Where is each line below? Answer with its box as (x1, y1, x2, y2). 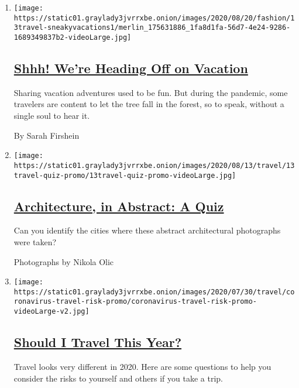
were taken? (13, 235, 57, 248)
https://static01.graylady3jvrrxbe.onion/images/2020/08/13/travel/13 (13, 161, 295, 170)
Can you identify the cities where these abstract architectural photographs (13, 224, 281, 236)
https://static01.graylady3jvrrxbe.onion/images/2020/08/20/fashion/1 (13, 13, 295, 22)
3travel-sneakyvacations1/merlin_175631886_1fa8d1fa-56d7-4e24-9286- (13, 23, 291, 32)
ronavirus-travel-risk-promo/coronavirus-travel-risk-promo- (13, 297, 257, 306)
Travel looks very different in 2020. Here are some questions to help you (13, 360, 271, 372)
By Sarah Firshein (13, 129, 80, 141)
